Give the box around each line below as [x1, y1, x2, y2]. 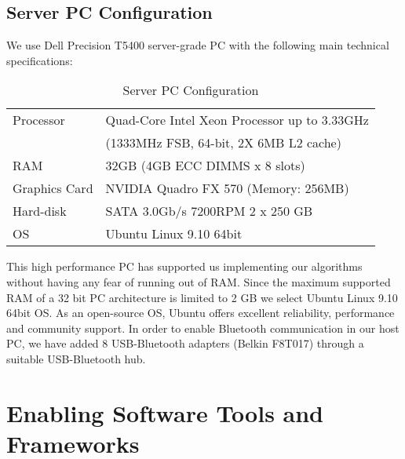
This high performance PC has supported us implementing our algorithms [6, 258, 363, 275]
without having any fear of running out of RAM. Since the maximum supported [6, 273, 391, 290]
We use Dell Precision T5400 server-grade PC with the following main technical [6, 37, 389, 53]
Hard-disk [13, 202, 67, 220]
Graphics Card [13, 179, 93, 198]
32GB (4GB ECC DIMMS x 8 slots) [105, 156, 305, 175]
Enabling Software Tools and [6, 396, 324, 428]
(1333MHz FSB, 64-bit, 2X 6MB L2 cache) [105, 133, 341, 152]
